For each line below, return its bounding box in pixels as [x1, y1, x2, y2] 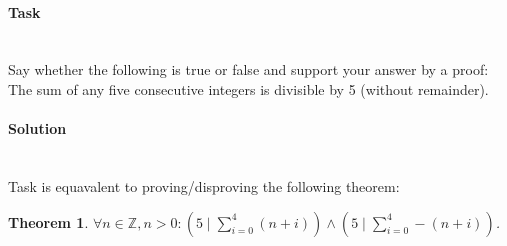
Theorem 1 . [8, 211, 89, 232]
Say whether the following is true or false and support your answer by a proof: [8, 59, 489, 80]
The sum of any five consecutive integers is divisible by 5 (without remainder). [8, 78, 489, 99]
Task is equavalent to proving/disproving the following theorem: [8, 175, 400, 196]
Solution [8, 118, 67, 139]
